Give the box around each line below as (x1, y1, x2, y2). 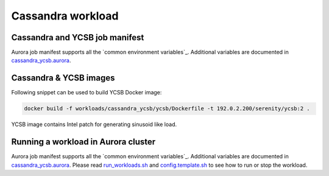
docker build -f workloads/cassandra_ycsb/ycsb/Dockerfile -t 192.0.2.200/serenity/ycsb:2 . (24, 105, 310, 112)
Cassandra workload (11, 9, 119, 23)
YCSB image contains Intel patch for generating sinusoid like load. (11, 121, 177, 128)
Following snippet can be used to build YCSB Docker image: (11, 89, 162, 96)
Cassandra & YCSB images (11, 73, 115, 83)
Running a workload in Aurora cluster (11, 137, 156, 147)
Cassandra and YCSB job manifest (11, 32, 144, 43)
